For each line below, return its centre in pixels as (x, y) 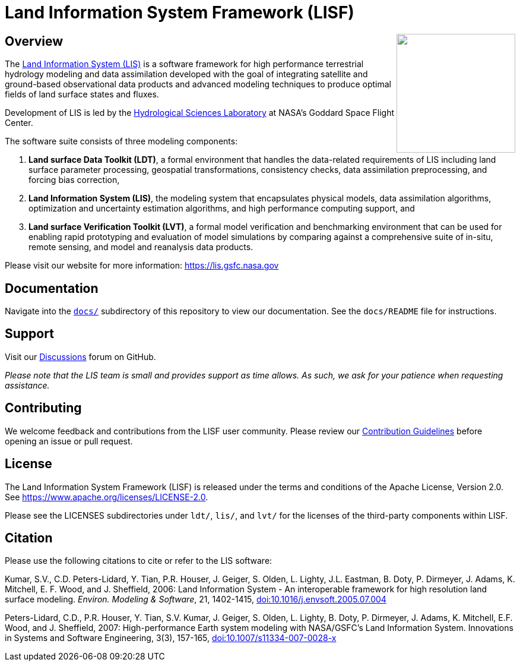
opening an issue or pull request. (69, 441)
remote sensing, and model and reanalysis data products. (141, 247)
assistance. (27, 385)
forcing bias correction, (74, 180)
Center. (19, 123)
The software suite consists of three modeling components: (121, 141)
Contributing (43, 408)
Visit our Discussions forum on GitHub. (80, 356)
